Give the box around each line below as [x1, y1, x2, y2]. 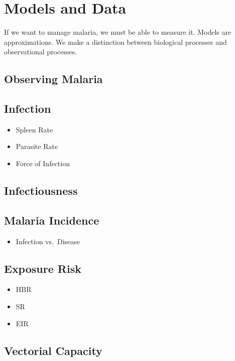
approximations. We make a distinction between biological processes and [4, 36, 227, 47]
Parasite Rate [16, 141, 58, 152]
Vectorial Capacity [4, 342, 102, 358]
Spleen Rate [16, 124, 53, 134]
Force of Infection [16, 158, 70, 169]
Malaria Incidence [4, 212, 99, 228]
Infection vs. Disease [16, 236, 80, 246]
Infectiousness [4, 183, 78, 198]
